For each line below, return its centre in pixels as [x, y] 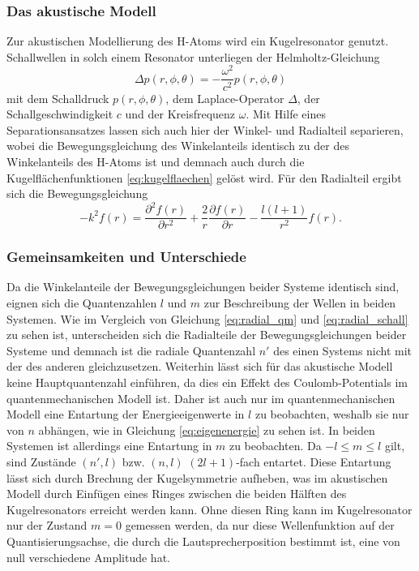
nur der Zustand [47, 525]
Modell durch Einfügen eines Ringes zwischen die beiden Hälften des [177, 494]
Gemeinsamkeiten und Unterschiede [126, 257]
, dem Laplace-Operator [225, 98]
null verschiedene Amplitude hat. [88, 557]
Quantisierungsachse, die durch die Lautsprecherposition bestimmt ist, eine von [203, 541]
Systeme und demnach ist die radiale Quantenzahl [131, 350]
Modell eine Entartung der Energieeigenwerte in [126, 414]
